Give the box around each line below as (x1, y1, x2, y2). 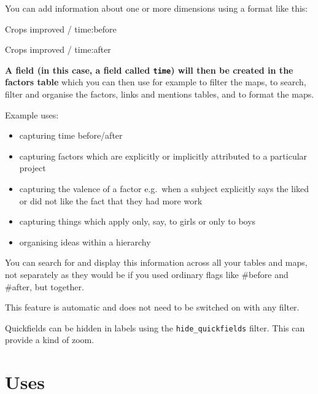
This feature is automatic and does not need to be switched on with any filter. (5, 301, 300, 314)
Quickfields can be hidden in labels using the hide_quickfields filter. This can (5, 321, 305, 334)
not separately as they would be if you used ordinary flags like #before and (5, 268, 289, 280)
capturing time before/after (19, 129, 123, 142)
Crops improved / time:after (5, 43, 111, 56)
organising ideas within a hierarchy (19, 235, 151, 248)
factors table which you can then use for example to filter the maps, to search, (5, 75, 306, 88)
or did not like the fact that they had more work (19, 194, 203, 207)
